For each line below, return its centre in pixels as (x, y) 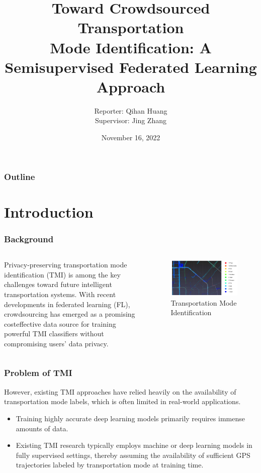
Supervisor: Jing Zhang (131, 120)
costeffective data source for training (60, 323)
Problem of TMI (38, 373)
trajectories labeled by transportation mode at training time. (110, 465)
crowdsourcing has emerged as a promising (70, 314)
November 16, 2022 (131, 137)
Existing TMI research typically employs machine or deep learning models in (134, 445)
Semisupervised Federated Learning (131, 67)
